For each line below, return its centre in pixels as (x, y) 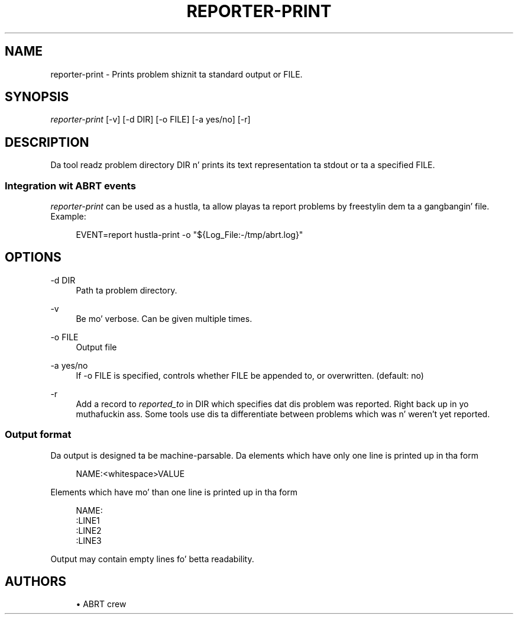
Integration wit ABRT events (70, 186)
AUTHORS (36, 582)
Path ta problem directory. (127, 290)
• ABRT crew (101, 604)
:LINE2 (89, 530)
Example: (68, 217)
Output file (96, 347)
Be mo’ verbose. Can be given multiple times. (164, 318)
